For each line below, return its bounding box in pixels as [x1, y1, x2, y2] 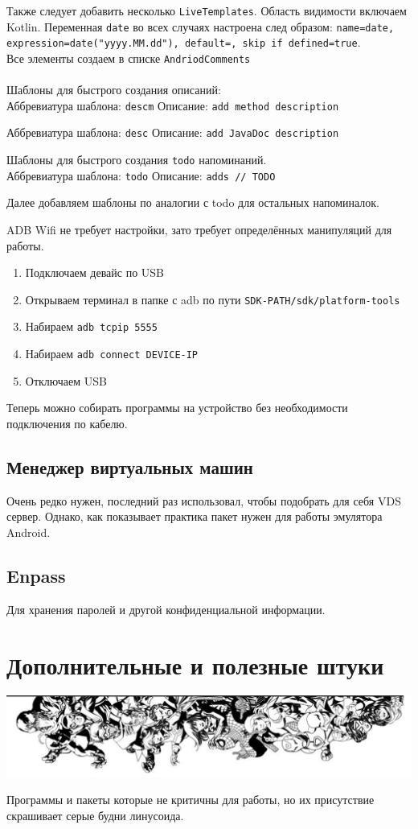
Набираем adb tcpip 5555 [25, 318, 158, 335]
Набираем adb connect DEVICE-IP [25, 345, 199, 362]
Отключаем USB [25, 372, 107, 389]
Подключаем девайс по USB [25, 264, 165, 281]
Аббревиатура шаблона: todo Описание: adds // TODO [6, 167, 276, 184]
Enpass [6, 563, 66, 588]
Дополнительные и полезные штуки [6, 648, 384, 681]
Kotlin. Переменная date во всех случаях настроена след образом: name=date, [6, 18, 395, 35]
